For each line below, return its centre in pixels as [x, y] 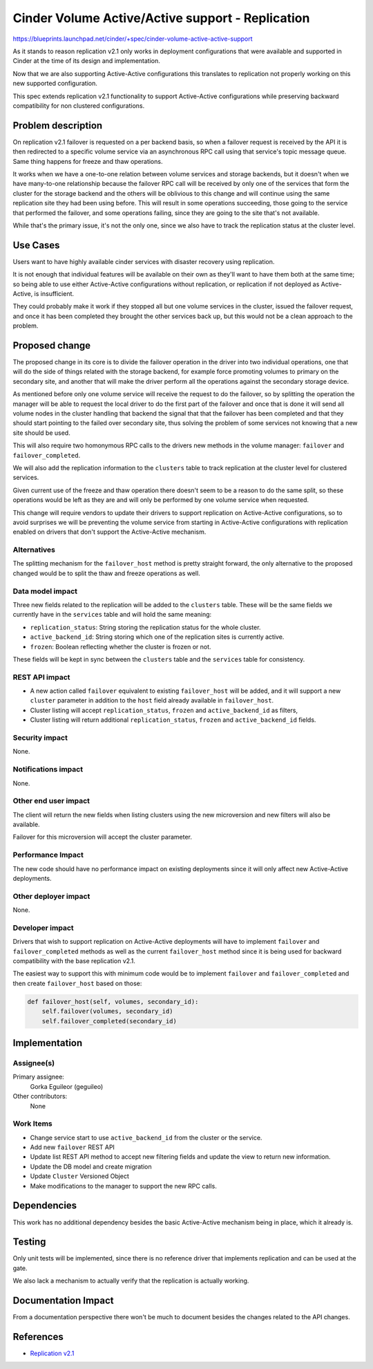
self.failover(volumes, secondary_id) [107, 1012]
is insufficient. [54, 294]
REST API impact [41, 677]
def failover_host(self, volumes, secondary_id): [113, 1002]
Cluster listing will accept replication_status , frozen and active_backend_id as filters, [164, 710]
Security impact [40, 738]
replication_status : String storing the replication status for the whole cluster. [145, 627]
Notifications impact [48, 770]
